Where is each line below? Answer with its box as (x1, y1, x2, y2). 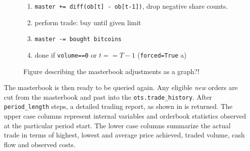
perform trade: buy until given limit (34, 17, 141, 27)
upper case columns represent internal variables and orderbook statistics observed (4, 111, 246, 121)
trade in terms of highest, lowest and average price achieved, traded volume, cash (4, 130, 245, 140)
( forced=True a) (137, 49, 187, 60)
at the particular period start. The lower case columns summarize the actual (4, 120, 231, 130)
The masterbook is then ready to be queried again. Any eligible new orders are (4, 82, 238, 92)
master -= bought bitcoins (34, 36, 122, 43)
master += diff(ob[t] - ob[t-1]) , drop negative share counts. (34, 1, 228, 11)
